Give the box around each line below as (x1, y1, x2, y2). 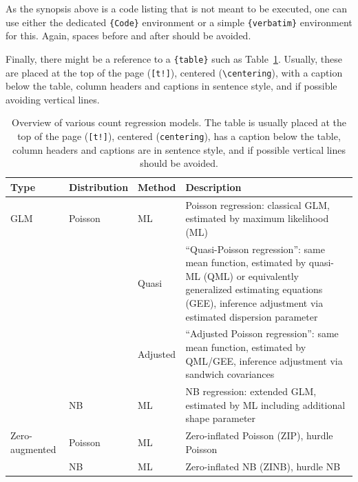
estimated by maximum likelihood (185, 211, 329, 225)
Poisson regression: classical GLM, (185, 197, 330, 212)
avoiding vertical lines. (6, 92, 100, 106)
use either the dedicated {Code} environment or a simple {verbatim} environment (6, 14, 352, 29)
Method (138, 179, 176, 194)
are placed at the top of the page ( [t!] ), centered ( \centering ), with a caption (6, 65, 343, 79)
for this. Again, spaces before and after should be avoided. (6, 28, 251, 43)
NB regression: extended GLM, (185, 384, 317, 399)
